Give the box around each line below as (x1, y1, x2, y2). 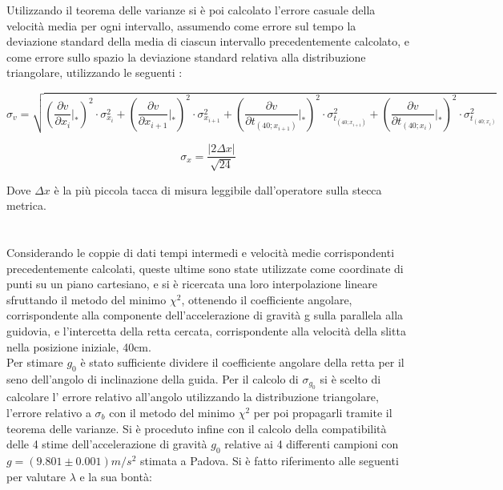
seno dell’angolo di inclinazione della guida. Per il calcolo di (6, 370, 299, 387)
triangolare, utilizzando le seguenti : (6, 64, 183, 81)
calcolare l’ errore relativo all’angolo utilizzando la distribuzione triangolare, (6, 388, 379, 405)
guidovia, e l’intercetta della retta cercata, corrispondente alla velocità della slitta (6, 322, 406, 339)
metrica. (6, 197, 46, 214)
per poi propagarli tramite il (253, 404, 392, 420)
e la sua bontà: (79, 468, 152, 484)
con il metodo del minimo (109, 404, 235, 420)
